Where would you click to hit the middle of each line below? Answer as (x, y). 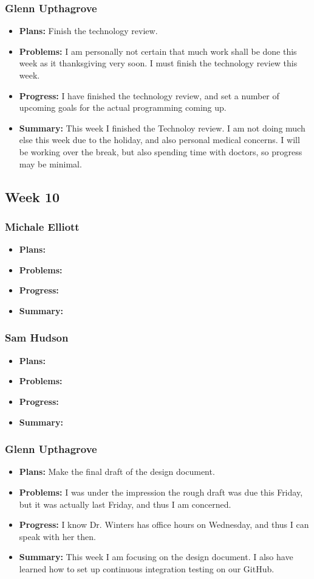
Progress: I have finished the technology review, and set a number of (149, 95)
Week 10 (32, 196)
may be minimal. (50, 163)
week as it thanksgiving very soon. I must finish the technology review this (158, 63)
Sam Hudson (37, 338)
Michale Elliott (42, 226)
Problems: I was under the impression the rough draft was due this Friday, (161, 492)
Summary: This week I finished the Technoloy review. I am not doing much (162, 128)
